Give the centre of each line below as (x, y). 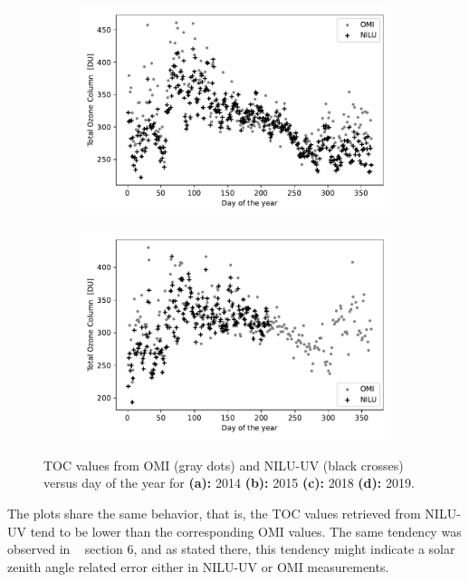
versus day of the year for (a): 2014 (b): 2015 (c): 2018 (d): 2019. (229, 483)
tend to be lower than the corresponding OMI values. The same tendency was (246, 531)
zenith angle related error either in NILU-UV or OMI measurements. (198, 566)
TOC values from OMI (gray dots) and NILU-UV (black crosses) (224, 465)
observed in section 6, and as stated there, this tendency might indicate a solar (231, 549)
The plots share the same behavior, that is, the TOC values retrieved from (214, 514)
